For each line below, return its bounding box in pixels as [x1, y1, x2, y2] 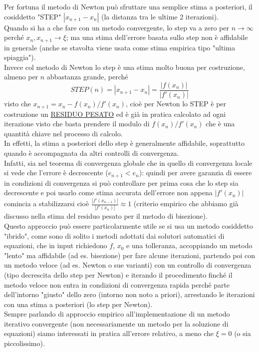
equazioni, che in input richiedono [4, 240, 107, 251]
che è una [206, 118, 235, 129]
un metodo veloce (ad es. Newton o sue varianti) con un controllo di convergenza [4, 260, 252, 270]
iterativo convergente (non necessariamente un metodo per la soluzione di [4, 318, 229, 329]
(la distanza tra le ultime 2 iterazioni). [101, 11, 219, 21]
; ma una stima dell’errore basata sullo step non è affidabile [66, 32, 248, 42]
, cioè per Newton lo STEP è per [125, 98, 227, 109]
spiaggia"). [4, 52, 36, 62]
